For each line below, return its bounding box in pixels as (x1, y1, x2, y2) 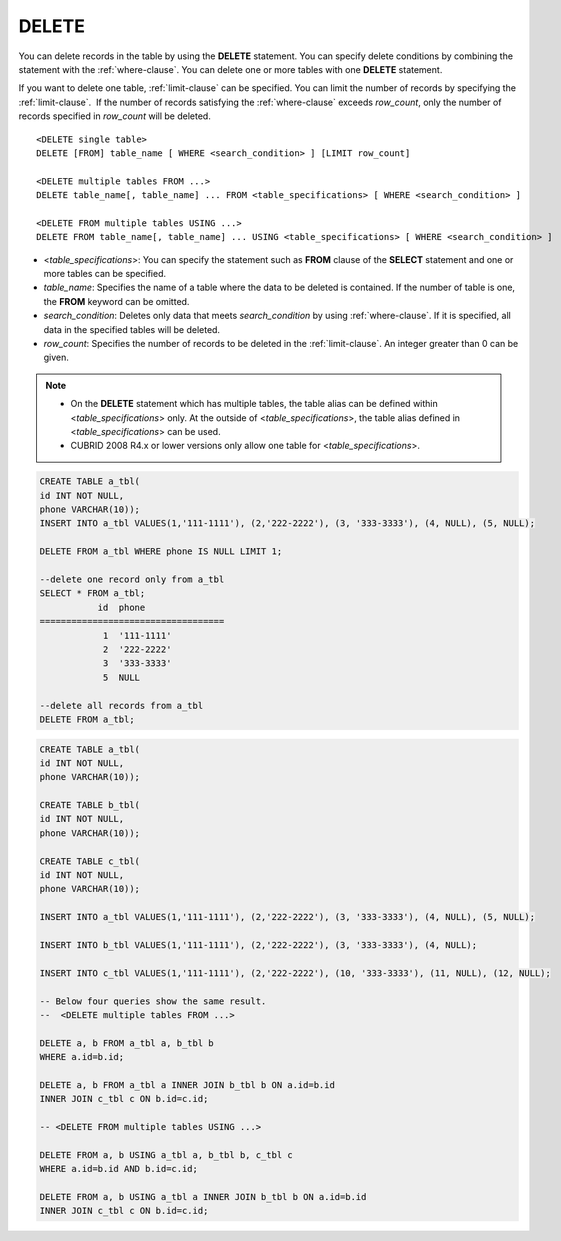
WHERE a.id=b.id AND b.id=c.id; (39, 1163, 199, 1175)
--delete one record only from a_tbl (39, 574, 225, 585)
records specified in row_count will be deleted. (18, 110, 212, 122)
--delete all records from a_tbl (39, 700, 204, 711)
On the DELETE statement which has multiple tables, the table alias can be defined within (70, 398, 439, 410)
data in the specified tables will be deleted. (43, 323, 220, 335)
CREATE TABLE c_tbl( (39, 855, 140, 867)
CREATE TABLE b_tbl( (39, 800, 140, 811)
